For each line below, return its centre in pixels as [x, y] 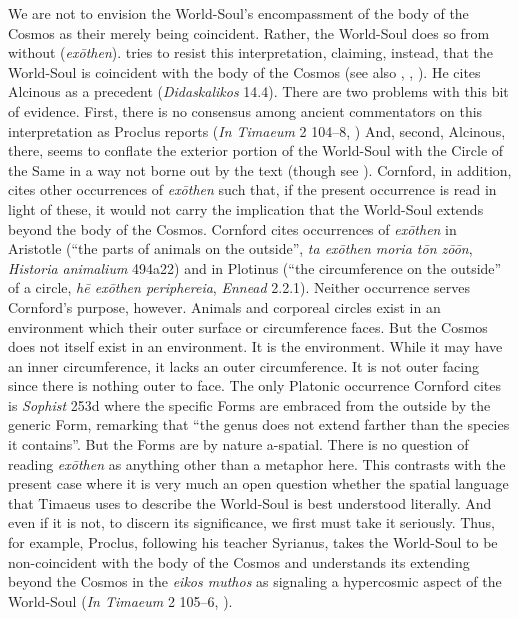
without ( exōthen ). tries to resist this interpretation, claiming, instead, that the [251, 52]
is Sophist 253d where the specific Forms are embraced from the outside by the [249, 404]
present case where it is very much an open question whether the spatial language [258, 483]
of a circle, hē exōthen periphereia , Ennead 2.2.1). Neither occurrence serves [239, 287]
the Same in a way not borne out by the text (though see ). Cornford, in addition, [260, 169]
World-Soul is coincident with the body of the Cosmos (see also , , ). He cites [244, 71]
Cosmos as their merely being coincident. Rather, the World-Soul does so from [249, 32]
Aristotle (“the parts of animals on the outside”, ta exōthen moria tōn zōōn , [240, 248]
